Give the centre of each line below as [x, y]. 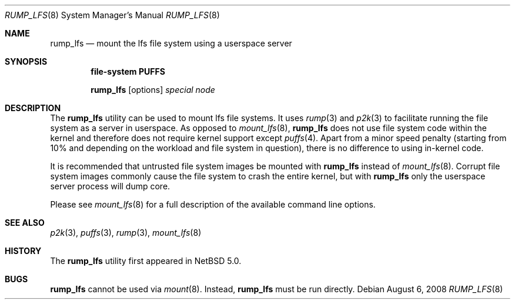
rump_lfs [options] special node [153, 90]
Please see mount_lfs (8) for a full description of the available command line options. [213, 204]
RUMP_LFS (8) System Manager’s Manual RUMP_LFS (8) [112, 15]
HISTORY [23, 251]
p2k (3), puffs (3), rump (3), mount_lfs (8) [126, 233]
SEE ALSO [25, 223]
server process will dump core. [110, 186]
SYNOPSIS [26, 61]
